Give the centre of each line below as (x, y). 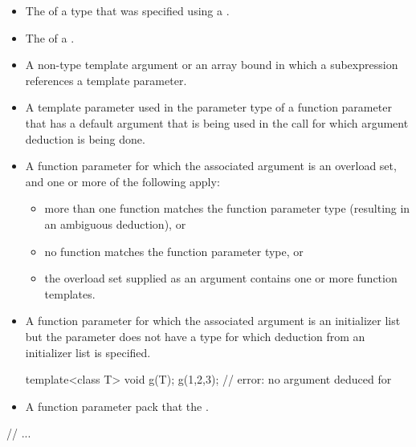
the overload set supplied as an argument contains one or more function (221, 278)
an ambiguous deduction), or (115, 223)
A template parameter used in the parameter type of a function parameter (208, 107)
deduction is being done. (85, 138)
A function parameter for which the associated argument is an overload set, (211, 166)
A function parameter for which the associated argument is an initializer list (213, 321)
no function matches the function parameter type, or (174, 251)
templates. (70, 293)
